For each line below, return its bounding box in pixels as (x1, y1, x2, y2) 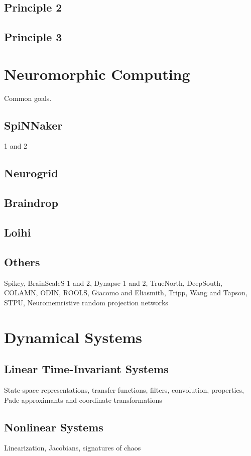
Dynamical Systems (4, 326, 143, 347)
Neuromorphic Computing (4, 63, 190, 84)
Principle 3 (4, 29, 62, 45)
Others (4, 254, 40, 269)
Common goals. (4, 92, 52, 103)
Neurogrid (4, 165, 58, 181)
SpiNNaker (4, 117, 63, 133)
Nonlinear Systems (4, 419, 103, 434)
